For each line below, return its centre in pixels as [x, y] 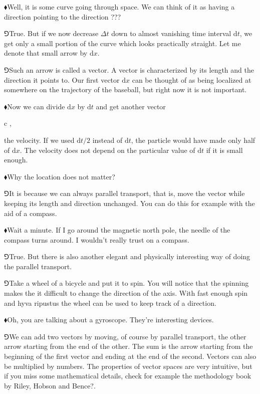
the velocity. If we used [39, 140]
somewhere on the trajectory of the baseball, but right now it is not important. [125, 89]
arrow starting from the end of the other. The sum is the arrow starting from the [128, 346]
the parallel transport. [38, 266]
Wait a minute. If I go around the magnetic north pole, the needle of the [119, 230]
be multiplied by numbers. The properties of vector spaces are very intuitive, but [128, 366]
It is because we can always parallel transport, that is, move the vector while [127, 193]
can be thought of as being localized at [192, 79]
